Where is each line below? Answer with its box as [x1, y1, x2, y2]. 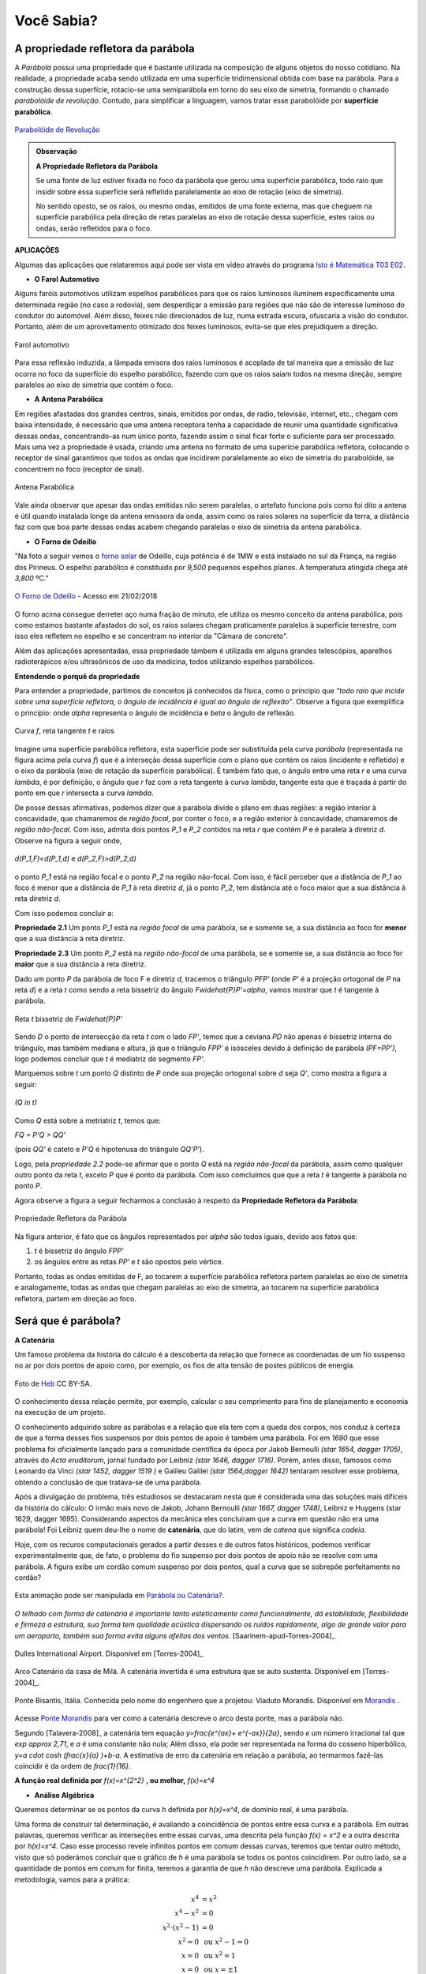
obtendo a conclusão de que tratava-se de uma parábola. [14, 1477, 202, 1487]
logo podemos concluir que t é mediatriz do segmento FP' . [14, 1054, 206, 1064]
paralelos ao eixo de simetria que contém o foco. [14, 380, 174, 390]
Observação [35, 147, 78, 156]
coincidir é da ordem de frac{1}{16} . [14, 1762, 131, 1771]
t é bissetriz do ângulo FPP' [34, 1246, 124, 1255]
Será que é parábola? [14, 1315, 121, 1328]
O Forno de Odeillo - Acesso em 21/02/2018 [14, 591, 158, 601]
